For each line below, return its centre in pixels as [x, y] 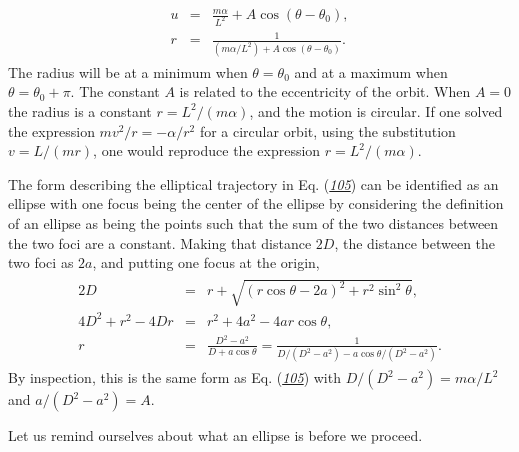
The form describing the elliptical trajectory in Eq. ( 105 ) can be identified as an [253, 183]
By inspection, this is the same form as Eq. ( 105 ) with [174, 377]
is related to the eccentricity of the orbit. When [325, 91]
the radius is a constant [80, 110]
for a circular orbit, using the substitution [327, 130]
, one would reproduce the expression [207, 150]
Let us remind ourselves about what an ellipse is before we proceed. [215, 435]
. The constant [115, 91]
